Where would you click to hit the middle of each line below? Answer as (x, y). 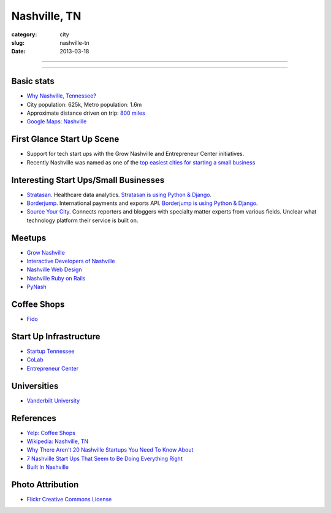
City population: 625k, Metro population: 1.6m (84, 104)
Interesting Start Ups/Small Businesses (88, 180)
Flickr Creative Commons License (69, 499)
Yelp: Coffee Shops (51, 433)
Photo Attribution (45, 485)
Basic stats (33, 81)
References (34, 418)
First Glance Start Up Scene (65, 139)
